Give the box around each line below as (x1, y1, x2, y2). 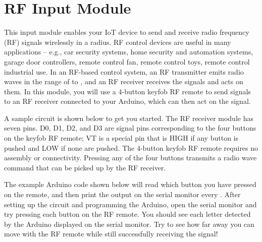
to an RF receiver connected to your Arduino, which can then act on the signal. (4, 96, 251, 106)
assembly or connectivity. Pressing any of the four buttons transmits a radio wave (4, 152, 257, 163)
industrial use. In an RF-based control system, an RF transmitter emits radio (4, 66, 244, 77)
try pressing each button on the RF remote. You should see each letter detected (4, 209, 251, 219)
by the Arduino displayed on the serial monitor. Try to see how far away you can (4, 218, 254, 229)
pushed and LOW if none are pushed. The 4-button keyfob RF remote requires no (4, 142, 258, 153)
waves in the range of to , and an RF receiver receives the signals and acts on (4, 76, 243, 87)
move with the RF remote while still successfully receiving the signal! (4, 228, 218, 239)
